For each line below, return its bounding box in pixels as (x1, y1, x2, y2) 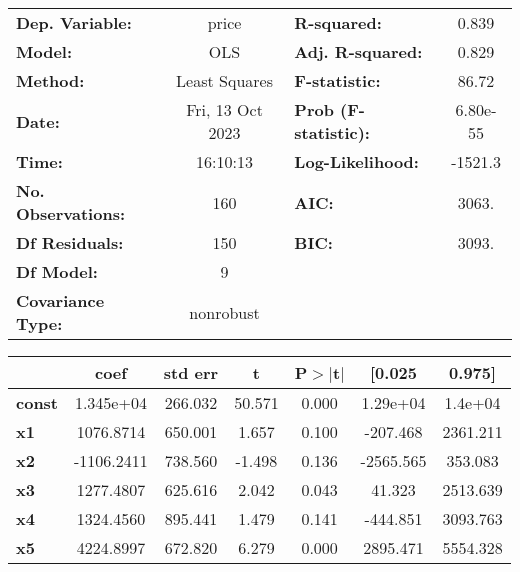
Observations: (16, 202, 126, 225)
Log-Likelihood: (294, 150, 419, 173)
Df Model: (16, 260, 98, 283)
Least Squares (176, 69, 273, 92)
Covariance (16, 289, 105, 312)
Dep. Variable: (16, 11, 132, 34)
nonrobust (189, 300, 260, 324)
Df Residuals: (16, 231, 124, 254)
